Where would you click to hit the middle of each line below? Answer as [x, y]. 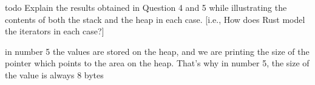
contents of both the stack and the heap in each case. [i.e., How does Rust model [155, 19]
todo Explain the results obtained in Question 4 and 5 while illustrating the [146, 7]
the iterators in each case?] [55, 31]
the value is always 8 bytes [54, 74]
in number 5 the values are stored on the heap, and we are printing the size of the [157, 51]
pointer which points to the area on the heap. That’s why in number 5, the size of [157, 63]
